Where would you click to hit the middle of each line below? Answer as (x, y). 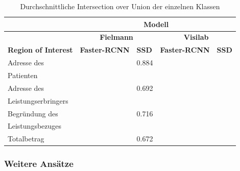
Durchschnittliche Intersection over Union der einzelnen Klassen (120, 6)
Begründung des (33, 113)
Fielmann (116, 37)
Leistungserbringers (38, 100)
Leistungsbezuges (35, 126)
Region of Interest (40, 50)
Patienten (23, 75)
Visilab (196, 37)
